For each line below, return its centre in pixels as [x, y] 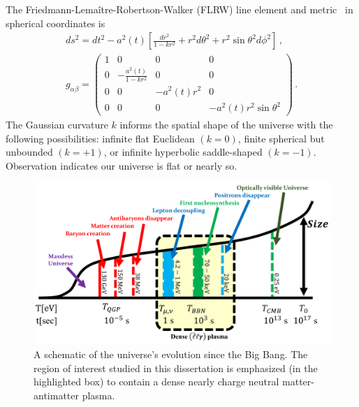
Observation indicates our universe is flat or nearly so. [122, 165]
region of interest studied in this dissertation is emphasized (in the [176, 368]
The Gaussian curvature [57, 125]
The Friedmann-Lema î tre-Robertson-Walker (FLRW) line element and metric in [179, 9]
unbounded [29, 152]
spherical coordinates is [56, 23]
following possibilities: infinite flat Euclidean [100, 138]
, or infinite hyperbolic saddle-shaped [183, 152]
